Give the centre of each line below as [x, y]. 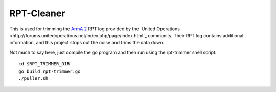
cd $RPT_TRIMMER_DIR [44, 64]
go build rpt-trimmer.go [50, 71]
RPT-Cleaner [37, 13]
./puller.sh [33, 78]
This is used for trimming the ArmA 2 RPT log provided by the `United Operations [95, 29]
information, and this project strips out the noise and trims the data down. [87, 43]
